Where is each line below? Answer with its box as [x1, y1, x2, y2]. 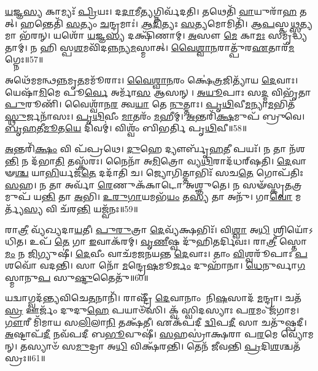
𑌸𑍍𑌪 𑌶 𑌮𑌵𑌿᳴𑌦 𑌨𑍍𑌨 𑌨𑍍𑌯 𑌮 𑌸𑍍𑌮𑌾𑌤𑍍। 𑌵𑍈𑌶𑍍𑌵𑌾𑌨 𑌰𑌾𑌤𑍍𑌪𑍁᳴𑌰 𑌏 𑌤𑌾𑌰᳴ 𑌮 [60, 40, 295, 53]
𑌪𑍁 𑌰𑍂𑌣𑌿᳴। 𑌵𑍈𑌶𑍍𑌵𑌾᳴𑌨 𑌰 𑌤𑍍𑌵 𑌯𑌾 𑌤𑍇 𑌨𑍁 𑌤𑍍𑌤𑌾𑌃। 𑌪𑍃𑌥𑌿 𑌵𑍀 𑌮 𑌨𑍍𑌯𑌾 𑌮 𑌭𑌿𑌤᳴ [5, 98, 295, 110]
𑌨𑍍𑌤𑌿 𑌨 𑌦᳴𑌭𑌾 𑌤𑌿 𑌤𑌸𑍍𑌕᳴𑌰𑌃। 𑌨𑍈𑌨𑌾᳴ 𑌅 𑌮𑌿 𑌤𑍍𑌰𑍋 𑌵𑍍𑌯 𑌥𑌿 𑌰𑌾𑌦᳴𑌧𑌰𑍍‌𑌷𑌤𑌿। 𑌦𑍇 [5, 154, 292, 167]
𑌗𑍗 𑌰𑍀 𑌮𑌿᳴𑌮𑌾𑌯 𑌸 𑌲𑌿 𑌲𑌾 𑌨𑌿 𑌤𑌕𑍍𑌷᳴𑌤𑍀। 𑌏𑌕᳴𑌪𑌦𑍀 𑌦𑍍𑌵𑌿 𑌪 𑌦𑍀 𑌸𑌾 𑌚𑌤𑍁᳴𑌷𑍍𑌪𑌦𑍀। [5, 315, 307, 328]
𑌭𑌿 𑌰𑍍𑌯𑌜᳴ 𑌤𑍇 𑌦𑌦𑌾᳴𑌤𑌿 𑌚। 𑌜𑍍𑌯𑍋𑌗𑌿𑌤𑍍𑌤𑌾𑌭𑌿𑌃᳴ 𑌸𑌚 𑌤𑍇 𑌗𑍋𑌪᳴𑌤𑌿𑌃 [45, 166, 303, 179]
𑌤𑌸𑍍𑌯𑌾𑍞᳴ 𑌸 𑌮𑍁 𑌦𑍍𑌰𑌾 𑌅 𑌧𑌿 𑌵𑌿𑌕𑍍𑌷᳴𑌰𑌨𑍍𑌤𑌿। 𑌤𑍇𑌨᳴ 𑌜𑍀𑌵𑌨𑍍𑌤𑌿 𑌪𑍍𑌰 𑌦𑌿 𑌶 [20, 339, 280, 352]
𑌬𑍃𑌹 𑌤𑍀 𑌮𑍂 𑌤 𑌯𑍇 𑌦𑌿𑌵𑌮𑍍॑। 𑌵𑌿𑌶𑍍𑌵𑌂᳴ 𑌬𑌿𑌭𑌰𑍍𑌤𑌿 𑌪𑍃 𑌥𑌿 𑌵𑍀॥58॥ [5, 121, 247, 134]
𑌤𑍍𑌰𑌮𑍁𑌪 [292, 178, 302, 191]
